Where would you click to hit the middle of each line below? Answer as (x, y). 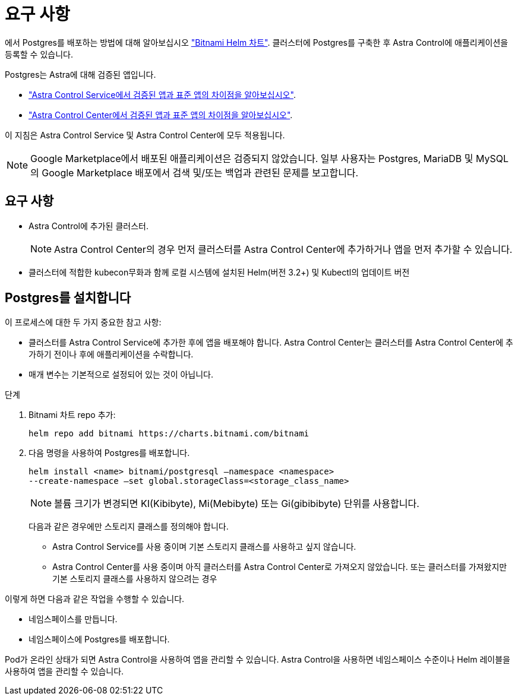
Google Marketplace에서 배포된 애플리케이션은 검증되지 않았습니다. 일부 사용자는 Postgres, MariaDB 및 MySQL (270, 158)
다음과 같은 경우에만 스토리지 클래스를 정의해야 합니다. (129, 527)
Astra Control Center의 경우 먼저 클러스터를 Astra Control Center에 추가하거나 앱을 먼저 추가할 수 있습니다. (283, 249)
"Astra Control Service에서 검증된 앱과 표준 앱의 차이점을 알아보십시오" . (162, 94)
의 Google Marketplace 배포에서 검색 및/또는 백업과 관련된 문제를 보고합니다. (195, 172)
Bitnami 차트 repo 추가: (72, 415)
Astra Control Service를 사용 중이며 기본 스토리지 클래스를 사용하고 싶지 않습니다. (204, 547)
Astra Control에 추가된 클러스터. (89, 226)
